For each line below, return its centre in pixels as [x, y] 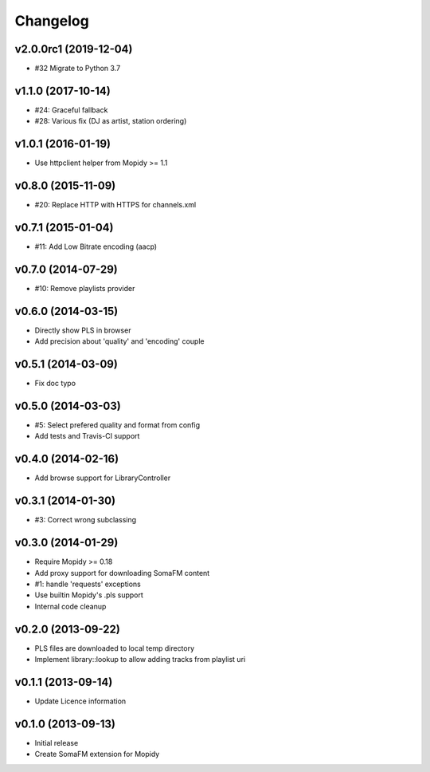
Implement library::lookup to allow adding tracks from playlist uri [140, 660]
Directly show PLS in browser [83, 330]
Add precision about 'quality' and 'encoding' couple [119, 341]
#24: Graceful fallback [71, 110]
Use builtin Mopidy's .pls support [89, 595]
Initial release [57, 742]
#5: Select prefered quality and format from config [117, 425]
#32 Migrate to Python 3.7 [78, 69]
